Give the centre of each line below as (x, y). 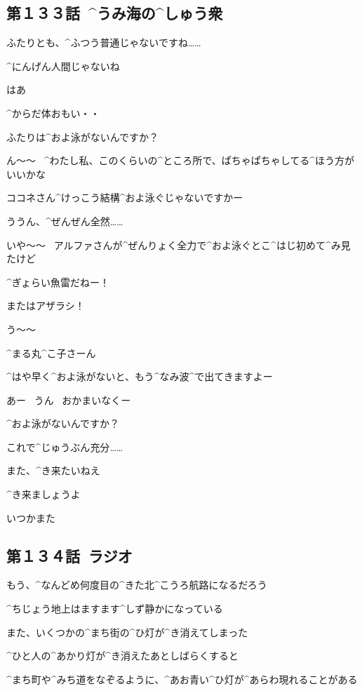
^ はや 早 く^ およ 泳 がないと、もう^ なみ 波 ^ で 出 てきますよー (140, 376)
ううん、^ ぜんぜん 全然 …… (65, 221)
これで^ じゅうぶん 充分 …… (65, 447)
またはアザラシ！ (46, 306)
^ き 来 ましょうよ (43, 494)
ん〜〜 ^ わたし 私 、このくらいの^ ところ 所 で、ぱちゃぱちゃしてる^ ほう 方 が (181, 160)
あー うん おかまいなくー (69, 400)
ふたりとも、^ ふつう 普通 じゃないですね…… (104, 42)
